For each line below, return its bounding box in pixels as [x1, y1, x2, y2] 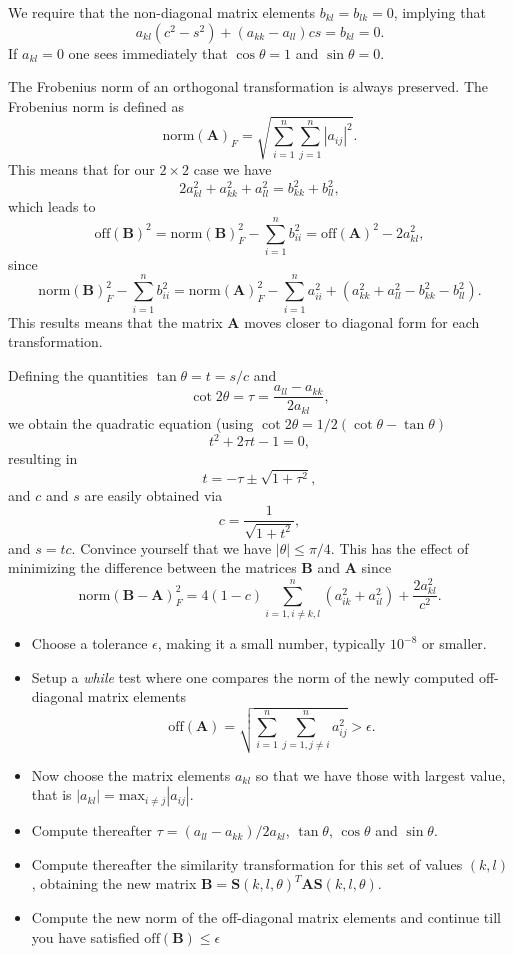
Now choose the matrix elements [31, 764, 231, 785]
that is [31, 784, 72, 805]
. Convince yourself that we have [71, 537, 272, 558]
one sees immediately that [68, 42, 228, 63]
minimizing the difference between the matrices [8, 557, 297, 578]
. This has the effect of [330, 537, 469, 558]
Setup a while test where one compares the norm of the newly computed [31, 666, 475, 687]
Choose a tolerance [31, 633, 148, 654]
